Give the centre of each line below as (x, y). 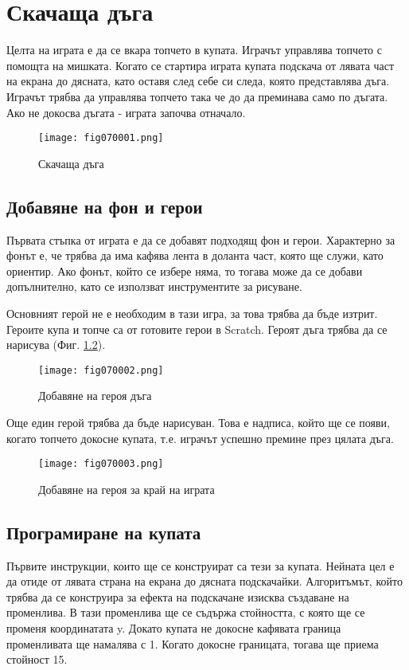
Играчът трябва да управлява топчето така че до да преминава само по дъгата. (197, 96)
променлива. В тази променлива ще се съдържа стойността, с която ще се (186, 612)
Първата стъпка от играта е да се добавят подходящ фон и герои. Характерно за (201, 239)
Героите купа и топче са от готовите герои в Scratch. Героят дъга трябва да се (197, 329)
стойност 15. (37, 659)
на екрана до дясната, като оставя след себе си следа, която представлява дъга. (198, 81)
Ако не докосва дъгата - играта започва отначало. (126, 112)
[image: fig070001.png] (101, 138)
